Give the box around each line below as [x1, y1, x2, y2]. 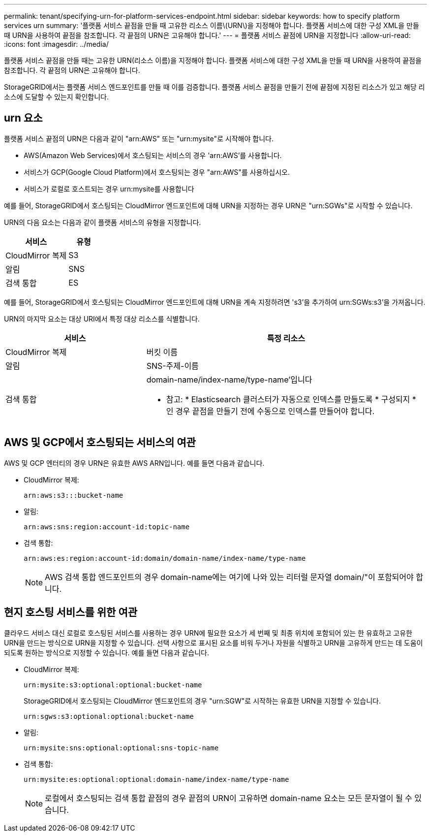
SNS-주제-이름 [146, 360, 199, 371]
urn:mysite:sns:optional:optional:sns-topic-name [24, 743, 219, 752]
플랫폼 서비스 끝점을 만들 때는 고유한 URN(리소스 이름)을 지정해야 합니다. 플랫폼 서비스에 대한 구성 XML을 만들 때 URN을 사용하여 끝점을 [4, 56, 422, 64]
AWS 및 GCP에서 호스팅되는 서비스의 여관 [4, 436, 196, 449]
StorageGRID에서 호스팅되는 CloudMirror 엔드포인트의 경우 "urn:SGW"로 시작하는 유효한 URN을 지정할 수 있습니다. [24, 696, 381, 705]
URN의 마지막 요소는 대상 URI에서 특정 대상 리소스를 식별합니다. [4, 314, 200, 323]
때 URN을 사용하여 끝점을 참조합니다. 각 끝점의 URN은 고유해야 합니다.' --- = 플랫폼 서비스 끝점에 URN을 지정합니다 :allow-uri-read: [4, 31, 411, 39]
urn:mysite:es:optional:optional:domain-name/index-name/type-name [24, 775, 289, 783]
